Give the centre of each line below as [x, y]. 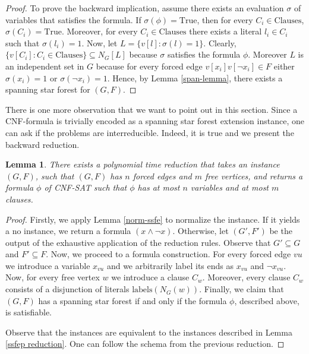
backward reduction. [42, 144]
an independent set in [45, 66]
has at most [159, 187]
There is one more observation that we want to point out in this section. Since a [152, 109]
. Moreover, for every [100, 31]
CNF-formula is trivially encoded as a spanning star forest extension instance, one [155, 121]
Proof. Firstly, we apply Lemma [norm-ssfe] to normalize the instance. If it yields [153, 219]
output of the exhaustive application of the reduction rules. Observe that [138, 242]
